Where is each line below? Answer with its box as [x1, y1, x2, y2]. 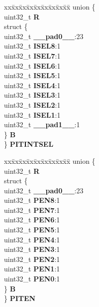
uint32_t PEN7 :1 [4, 204, 60, 215]
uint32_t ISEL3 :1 [4, 90, 61, 100]
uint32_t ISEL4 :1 [4, 80, 61, 90]
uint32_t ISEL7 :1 [4, 50, 61, 61]
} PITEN [4, 293, 36, 303]
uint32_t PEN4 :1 [4, 234, 60, 244]
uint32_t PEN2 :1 [4, 253, 60, 264]
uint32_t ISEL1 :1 [4, 109, 61, 120]
